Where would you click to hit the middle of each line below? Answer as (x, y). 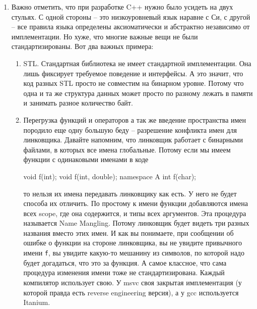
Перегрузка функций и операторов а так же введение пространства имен (135, 119)
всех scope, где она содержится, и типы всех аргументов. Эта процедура (135, 213)
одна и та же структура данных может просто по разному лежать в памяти (138, 93)
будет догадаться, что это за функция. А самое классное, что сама (125, 262)
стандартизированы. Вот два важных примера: (82, 46)
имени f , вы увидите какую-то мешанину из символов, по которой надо (134, 253)
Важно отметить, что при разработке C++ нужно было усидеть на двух (122, 7)
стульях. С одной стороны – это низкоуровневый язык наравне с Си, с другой (131, 16)
